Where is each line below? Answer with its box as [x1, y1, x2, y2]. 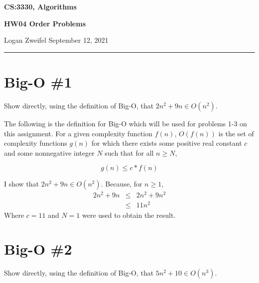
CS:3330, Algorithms [4, 1, 77, 11]
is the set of [218, 128, 254, 138]
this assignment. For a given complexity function [4, 128, 152, 138]
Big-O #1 [4, 71, 72, 92]
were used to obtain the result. [82, 209, 176, 220]
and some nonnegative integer [4, 147, 95, 158]
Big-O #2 [4, 239, 72, 259]
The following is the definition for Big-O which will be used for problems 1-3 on [4, 118, 247, 128]
